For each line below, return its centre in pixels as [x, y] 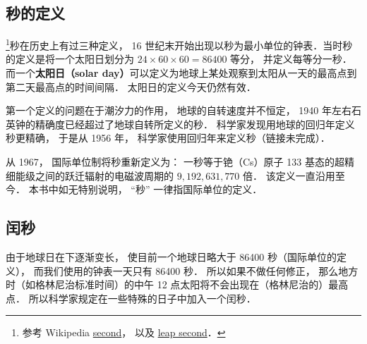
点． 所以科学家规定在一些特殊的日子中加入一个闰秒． [131, 298]
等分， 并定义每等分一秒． [291, 59]
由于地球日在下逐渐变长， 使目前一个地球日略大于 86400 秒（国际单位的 [171, 257]
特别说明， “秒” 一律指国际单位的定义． [170, 189]
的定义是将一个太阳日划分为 [70, 59]
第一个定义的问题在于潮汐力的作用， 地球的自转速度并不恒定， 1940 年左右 [179, 110]
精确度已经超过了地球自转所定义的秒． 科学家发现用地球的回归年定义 [195, 124]
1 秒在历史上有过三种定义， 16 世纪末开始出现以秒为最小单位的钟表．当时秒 [179, 44]
